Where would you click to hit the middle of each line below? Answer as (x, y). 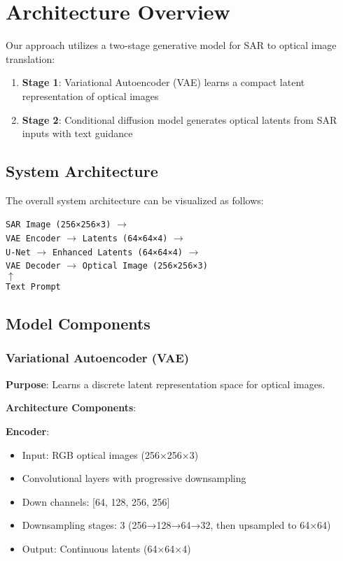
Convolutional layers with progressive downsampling (134, 478)
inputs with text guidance (77, 133)
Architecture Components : (71, 407)
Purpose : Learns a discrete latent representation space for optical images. (166, 384)
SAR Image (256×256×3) (58, 225)
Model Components (78, 324)
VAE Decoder (33, 266)
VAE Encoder (33, 239)
